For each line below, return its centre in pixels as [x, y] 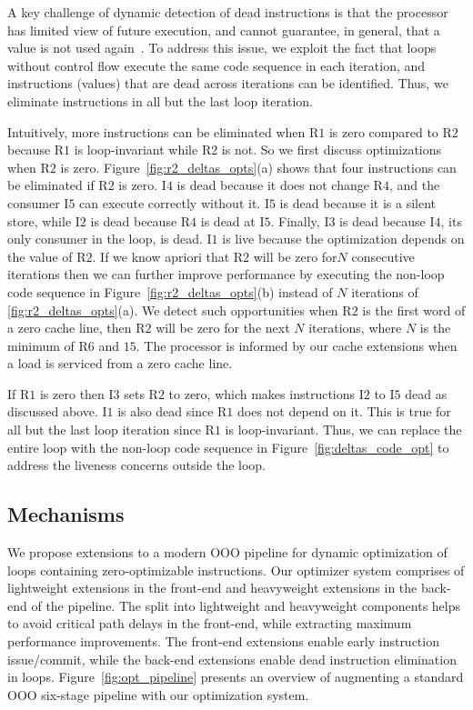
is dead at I [232, 220]
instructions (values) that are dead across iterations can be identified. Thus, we [228, 83]
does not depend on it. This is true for [344, 411]
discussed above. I [57, 411]
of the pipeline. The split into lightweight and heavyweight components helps [246, 605]
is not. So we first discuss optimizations [332, 150]
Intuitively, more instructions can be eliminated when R [163, 131]
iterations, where [355, 328]
